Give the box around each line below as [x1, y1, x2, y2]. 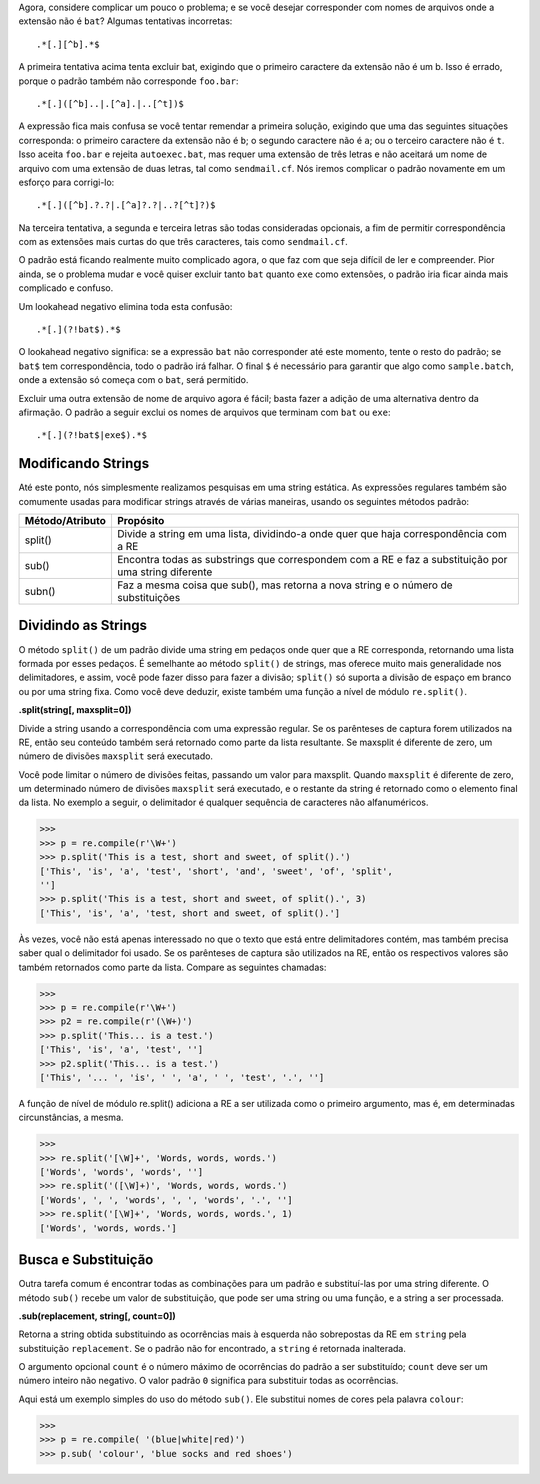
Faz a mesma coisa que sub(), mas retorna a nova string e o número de [116, 578, 454, 592]
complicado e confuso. [18, 282, 114, 294]
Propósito [116, 514, 165, 528]
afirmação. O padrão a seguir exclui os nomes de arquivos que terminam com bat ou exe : [18, 406, 391, 418]
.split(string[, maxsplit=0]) [18, 704, 132, 716]
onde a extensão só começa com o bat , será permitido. [18, 374, 249, 386]
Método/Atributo [24, 514, 107, 528]
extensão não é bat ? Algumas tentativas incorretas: [18, 15, 233, 27]
